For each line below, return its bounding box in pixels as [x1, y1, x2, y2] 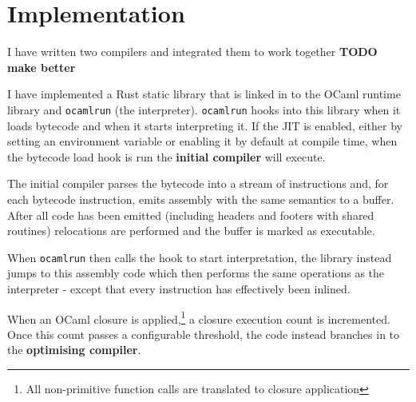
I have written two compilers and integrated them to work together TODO [7, 43, 378, 60]
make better [7, 58, 76, 75]
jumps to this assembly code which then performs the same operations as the [7, 265, 385, 281]
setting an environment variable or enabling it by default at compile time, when [7, 133, 398, 149]
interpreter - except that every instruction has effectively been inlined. [7, 280, 351, 297]
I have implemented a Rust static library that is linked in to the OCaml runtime [7, 86, 401, 102]
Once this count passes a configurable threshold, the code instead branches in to [7, 325, 400, 342]
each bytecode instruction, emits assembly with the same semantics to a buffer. [7, 190, 394, 207]
